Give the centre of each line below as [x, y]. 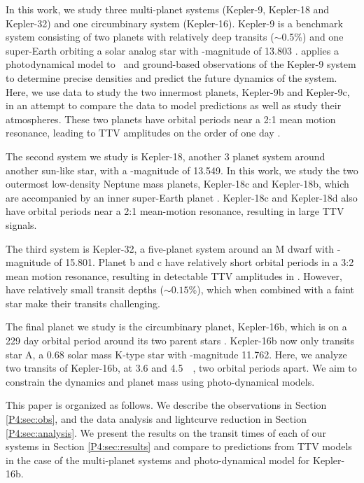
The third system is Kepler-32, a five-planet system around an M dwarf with [170, 248]
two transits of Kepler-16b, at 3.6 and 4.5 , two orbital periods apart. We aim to [181, 368]
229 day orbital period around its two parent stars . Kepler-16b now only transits [180, 341]
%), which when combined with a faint [272, 289]
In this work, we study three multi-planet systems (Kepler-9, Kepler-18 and [168, 9]
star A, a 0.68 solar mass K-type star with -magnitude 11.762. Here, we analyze [176, 354]
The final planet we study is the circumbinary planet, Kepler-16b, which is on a [176, 327]
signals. [21, 224]
